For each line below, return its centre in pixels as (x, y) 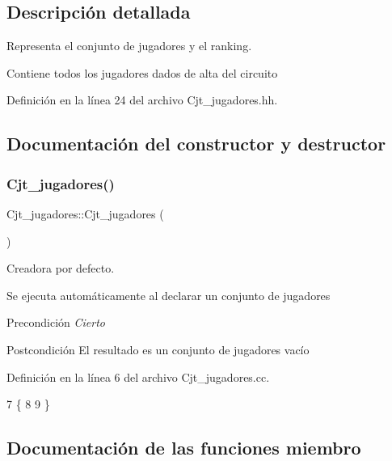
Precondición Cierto (56, 322)
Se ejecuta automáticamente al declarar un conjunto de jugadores (169, 295)
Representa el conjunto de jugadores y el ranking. (129, 46)
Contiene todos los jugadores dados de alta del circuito (142, 72)
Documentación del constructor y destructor (196, 144)
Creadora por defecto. (61, 268)
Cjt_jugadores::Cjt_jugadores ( (85, 213)
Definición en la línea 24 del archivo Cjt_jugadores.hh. (142, 100)
